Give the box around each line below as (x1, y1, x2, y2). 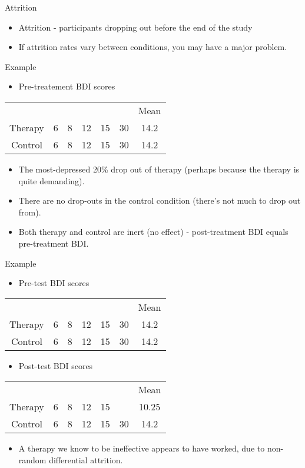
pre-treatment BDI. (18, 237, 89, 249)
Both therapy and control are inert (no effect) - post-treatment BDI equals (18, 225, 289, 238)
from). (18, 205, 41, 218)
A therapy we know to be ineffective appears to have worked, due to (18, 442, 265, 454)
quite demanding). (18, 174, 85, 187)
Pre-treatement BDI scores (18, 80, 115, 92)
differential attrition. (49, 453, 123, 466)
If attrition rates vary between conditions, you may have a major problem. (18, 41, 287, 53)
